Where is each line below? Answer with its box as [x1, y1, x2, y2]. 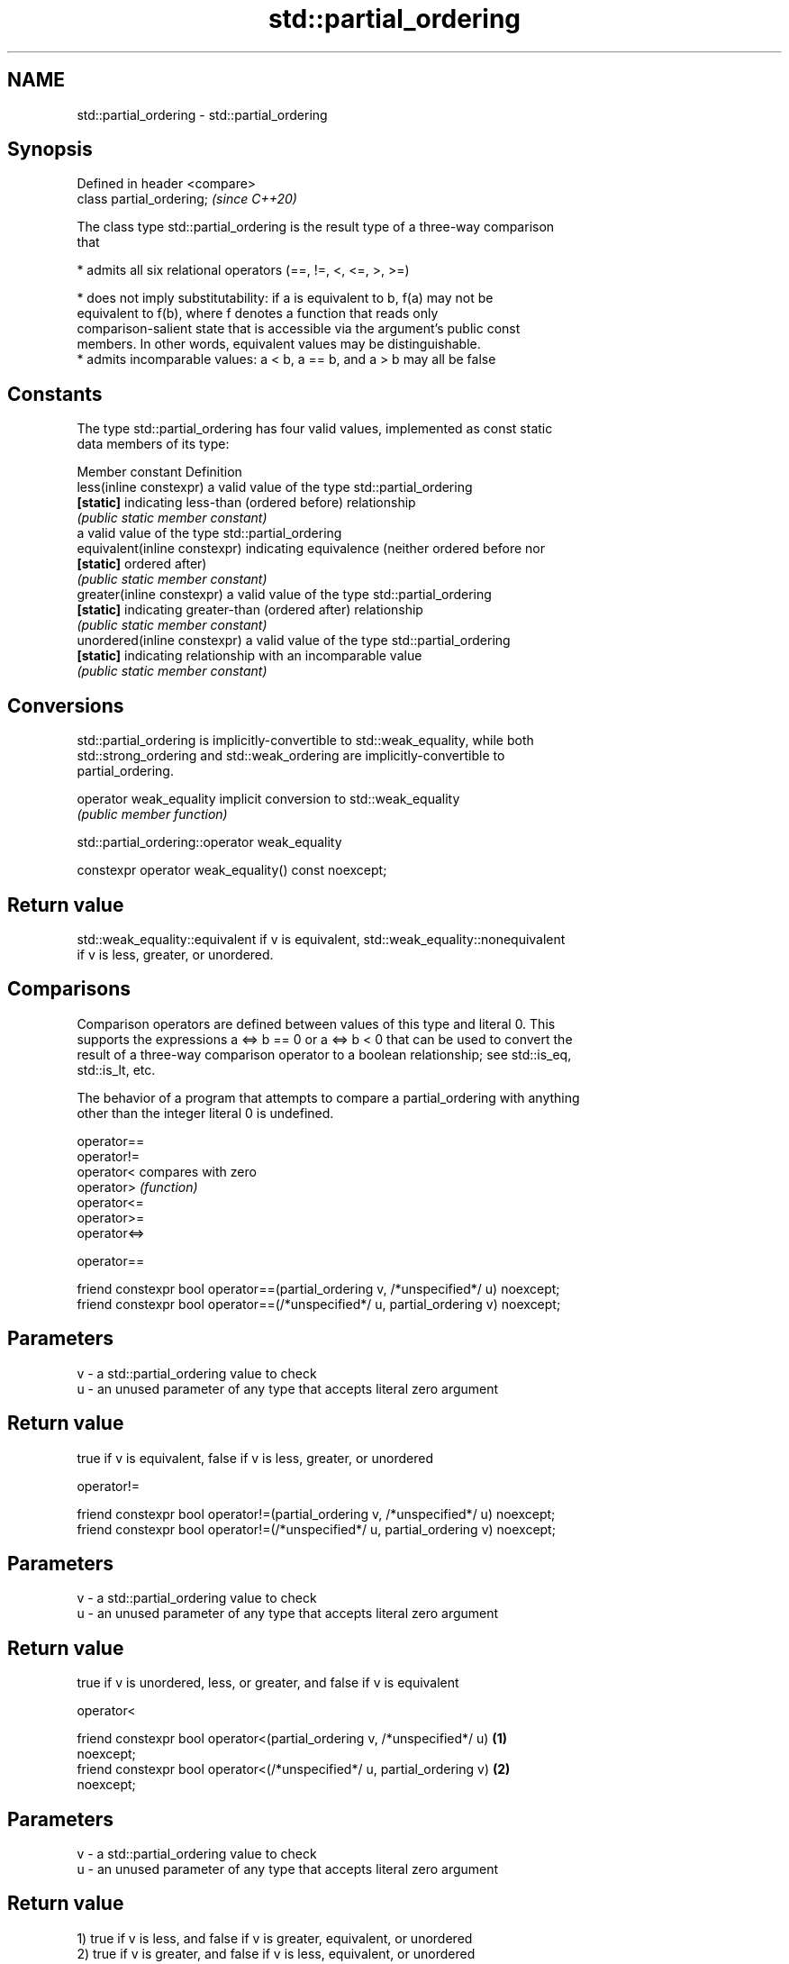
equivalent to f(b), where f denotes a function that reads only [77, 305, 439, 322]
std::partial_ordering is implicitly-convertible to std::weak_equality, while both [77, 732, 534, 749]
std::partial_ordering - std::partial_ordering [77, 106, 328, 123]
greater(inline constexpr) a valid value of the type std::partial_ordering [77, 586, 492, 603]
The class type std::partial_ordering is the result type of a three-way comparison [77, 219, 555, 235]
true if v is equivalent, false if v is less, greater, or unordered [77, 1450, 433, 1466]
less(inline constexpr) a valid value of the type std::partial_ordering [77, 479, 473, 496]
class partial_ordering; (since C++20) [77, 191, 297, 207]
